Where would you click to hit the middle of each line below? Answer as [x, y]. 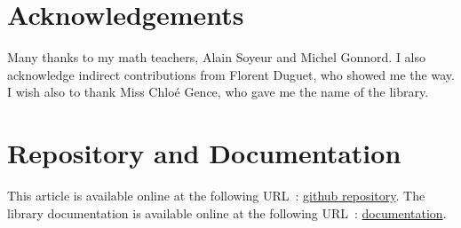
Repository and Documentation [204, 153]
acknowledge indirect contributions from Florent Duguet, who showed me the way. [231, 74]
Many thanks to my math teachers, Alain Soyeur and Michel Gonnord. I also [217, 57]
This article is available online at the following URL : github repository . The [216, 196]
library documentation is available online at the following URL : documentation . [227, 212]
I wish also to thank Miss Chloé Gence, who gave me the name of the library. [218, 92]
